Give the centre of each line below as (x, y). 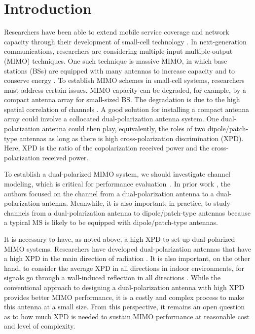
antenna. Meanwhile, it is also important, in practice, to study (136, 203)
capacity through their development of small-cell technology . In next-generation (125, 41)
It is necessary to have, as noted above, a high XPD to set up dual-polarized (120, 239)
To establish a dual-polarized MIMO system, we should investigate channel (117, 174)
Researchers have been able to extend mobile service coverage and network (117, 32)
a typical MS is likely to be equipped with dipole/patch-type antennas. (111, 222)
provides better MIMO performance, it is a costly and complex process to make (124, 297)
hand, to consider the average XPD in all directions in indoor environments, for (124, 268)
